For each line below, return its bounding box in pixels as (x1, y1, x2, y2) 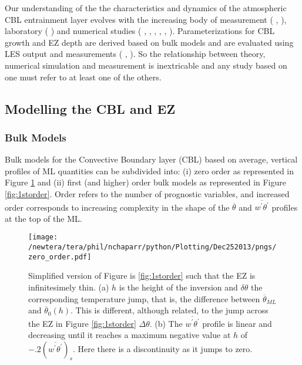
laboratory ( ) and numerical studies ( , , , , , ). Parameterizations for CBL (5, 25, 275, 37)
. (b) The (149, 317, 183, 329)
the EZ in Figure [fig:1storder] (28, 317, 136, 329)
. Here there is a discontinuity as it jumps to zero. (72, 342, 253, 354)
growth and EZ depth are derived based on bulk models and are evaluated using (5, 36, 294, 48)
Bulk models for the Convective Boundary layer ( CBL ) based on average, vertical (5, 153, 298, 165)
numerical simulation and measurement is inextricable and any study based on (5, 59, 287, 71)
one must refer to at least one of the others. (5, 70, 162, 83)
